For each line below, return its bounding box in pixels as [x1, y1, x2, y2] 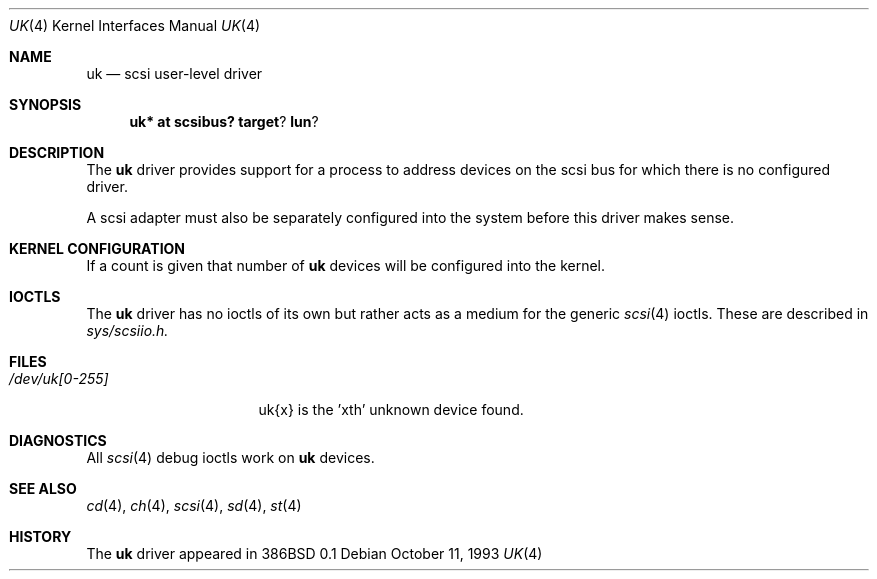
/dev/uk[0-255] [9, 370, 109, 387]
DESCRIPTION [9, 144, 105, 161]
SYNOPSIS [9, 96, 82, 113]
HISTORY [9, 528, 72, 545]
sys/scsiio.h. [86, 322, 169, 339]
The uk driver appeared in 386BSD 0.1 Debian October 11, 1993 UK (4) [86, 545, 543, 562]
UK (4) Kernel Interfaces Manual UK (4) [9, 17, 261, 34]
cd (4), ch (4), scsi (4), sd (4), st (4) [86, 497, 302, 514]
